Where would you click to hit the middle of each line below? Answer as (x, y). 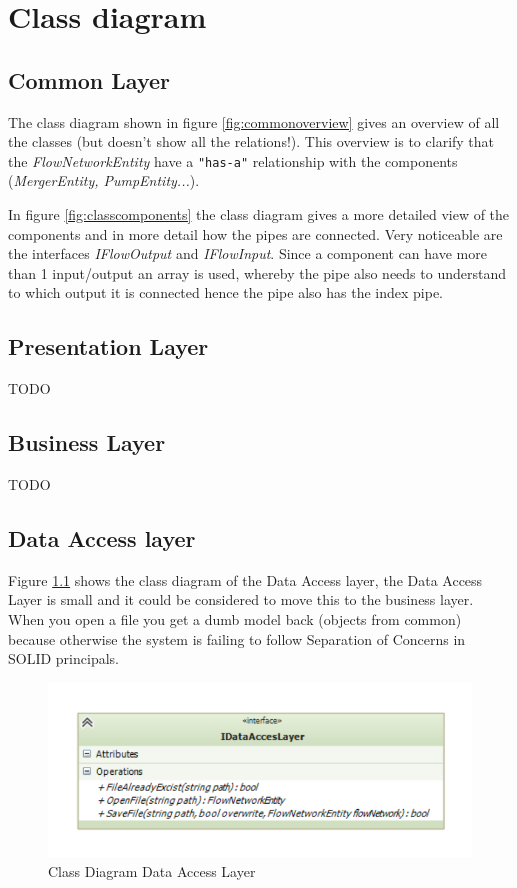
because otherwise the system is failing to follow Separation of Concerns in (237, 638)
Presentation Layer (108, 346)
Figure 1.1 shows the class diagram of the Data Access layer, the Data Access (245, 579)
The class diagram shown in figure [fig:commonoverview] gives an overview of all (254, 121)
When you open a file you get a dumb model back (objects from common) (235, 618)
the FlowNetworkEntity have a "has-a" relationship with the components (233, 160)
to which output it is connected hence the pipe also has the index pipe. (226, 292)
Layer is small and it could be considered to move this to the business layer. (241, 599)
